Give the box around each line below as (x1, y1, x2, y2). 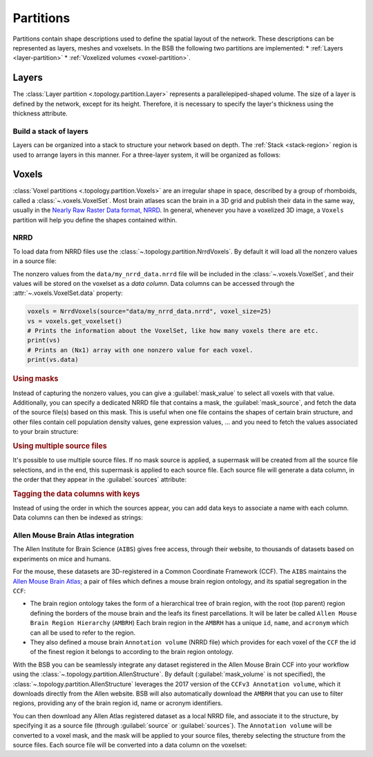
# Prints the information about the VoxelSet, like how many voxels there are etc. (27, 327, 319, 335)
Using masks (12, 374, 59, 383)
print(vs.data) (27, 356, 79, 364)
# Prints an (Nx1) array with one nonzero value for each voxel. (27, 346, 254, 354)
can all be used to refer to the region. (30, 629, 136, 637)
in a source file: (12, 257, 57, 265)
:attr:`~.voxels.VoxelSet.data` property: (12, 289, 124, 297)
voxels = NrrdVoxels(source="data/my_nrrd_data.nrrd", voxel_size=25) (27, 307, 272, 316)
